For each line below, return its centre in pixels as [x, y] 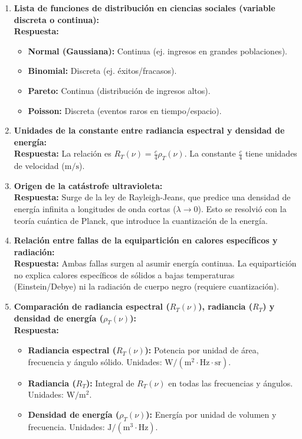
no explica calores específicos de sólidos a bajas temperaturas [124, 274]
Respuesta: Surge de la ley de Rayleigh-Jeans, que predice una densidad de [152, 197]
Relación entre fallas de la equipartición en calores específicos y [146, 240]
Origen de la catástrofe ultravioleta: [88, 185]
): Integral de [110, 383]
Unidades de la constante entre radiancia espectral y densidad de [149, 130]
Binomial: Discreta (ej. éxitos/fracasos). [102, 71]
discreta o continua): [57, 19]
